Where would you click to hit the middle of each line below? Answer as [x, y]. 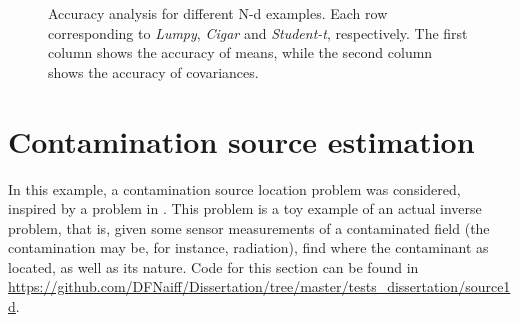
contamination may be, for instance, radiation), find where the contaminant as [248, 247]
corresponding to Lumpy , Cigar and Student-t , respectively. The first [258, 32]
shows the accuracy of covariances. [153, 71]
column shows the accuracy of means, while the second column [240, 52]
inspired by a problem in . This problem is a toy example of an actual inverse [245, 208]
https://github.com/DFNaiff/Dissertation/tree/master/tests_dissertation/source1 [259, 286]
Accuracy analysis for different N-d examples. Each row [218, 13]
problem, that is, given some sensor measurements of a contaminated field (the [249, 227]
